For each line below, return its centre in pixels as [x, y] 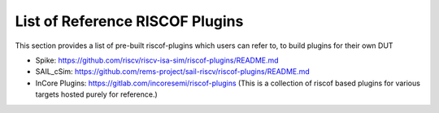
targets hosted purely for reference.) [96, 94]
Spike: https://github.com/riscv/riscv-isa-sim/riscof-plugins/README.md [157, 60]
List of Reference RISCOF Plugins [129, 21]
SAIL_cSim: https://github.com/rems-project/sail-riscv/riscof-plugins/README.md [173, 72]
